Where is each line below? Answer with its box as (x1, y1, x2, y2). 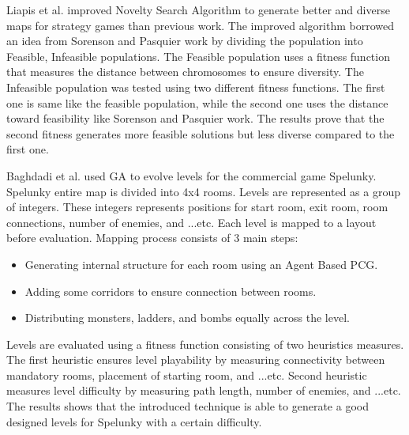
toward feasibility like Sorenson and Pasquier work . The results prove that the (6, 110, 385, 127)
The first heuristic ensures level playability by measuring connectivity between (6, 351, 385, 368)
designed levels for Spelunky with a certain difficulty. (6, 413, 262, 429)
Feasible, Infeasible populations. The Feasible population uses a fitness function (6, 47, 390, 64)
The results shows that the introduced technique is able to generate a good (6, 398, 369, 414)
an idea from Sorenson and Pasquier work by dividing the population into (6, 32, 363, 49)
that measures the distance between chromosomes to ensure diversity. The (6, 63, 364, 80)
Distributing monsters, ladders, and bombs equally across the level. (24, 309, 350, 326)
